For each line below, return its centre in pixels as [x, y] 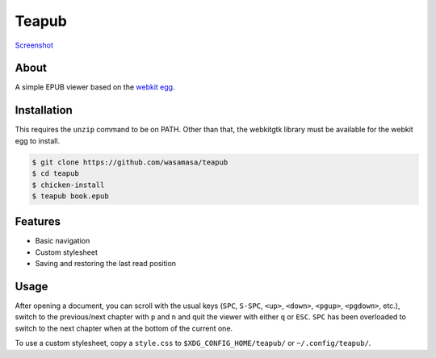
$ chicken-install [68, 185]
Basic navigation [63, 241]
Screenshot [34, 45]
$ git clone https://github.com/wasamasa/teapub [130, 162]
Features [38, 222]
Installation [44, 110]
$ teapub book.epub [70, 196]
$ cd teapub [56, 174]
